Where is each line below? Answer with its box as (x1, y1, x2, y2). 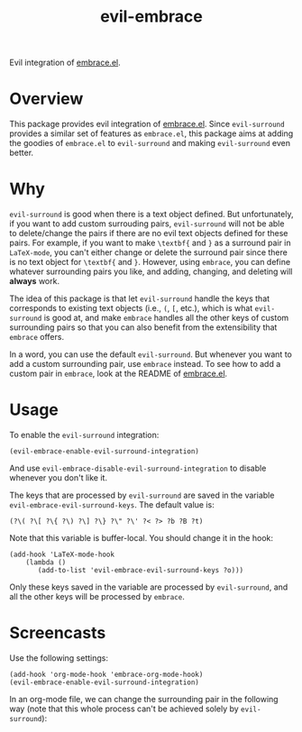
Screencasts (9, 623, 106, 644)
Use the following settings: (9, 652, 108, 663)
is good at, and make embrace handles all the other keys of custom (43, 313, 289, 324)
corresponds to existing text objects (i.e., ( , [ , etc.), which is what (9, 303, 253, 314)
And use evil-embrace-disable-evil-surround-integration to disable (9, 462, 267, 473)
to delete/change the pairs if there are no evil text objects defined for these (9, 228, 288, 239)
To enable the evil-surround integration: (9, 430, 160, 440)
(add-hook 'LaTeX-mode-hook (9, 550, 115, 559)
